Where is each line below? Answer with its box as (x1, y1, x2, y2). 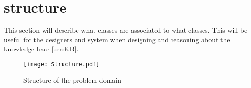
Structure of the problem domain (23, 75, 121, 85)
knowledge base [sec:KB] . (4, 44, 78, 54)
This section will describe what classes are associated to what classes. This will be (4, 25, 248, 35)
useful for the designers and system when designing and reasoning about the (4, 34, 230, 44)
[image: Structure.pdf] (23, 61, 100, 68)
